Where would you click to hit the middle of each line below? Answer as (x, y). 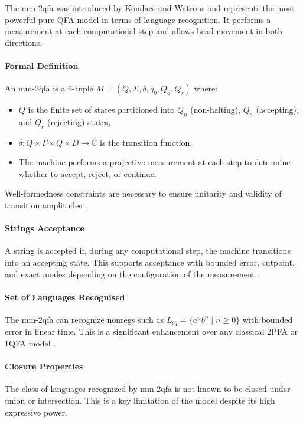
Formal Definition (42, 65)
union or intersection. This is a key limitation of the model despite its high (140, 400)
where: (206, 88)
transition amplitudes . (46, 205)
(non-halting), (216, 109)
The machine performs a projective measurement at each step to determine (154, 162)
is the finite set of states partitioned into (101, 109)
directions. (24, 42)
